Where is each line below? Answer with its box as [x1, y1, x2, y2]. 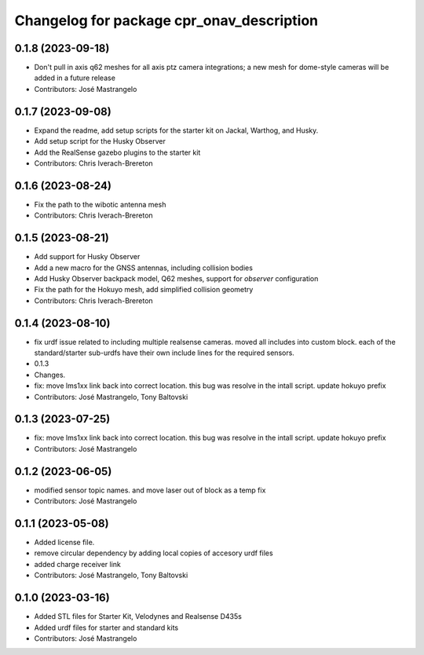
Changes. [34, 370, 66, 379]
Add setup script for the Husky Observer [34, 137, 166, 146]
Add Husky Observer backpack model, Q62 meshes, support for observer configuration [34, 273, 319, 283]
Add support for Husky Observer [34, 252, 141, 262]
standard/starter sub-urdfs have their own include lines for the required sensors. [34, 348, 294, 357]
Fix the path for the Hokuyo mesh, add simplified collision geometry [34, 285, 254, 295]
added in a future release [34, 73, 115, 82]
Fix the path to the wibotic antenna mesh [34, 199, 166, 209]
